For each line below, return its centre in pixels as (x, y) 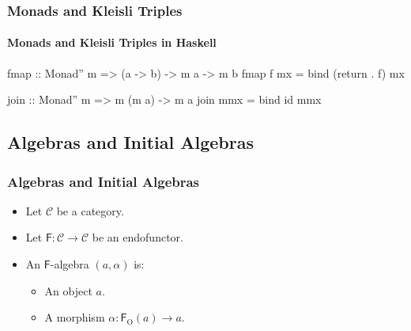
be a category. (90, 210)
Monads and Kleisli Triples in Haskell (112, 42)
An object (68, 290)
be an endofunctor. (138, 237)
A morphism (75, 317)
